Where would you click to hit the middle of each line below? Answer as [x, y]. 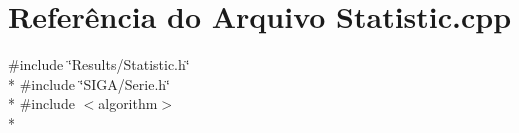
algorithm [128, 103]
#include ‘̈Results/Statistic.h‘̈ [99, 64]
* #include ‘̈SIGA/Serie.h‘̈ [89, 83]
